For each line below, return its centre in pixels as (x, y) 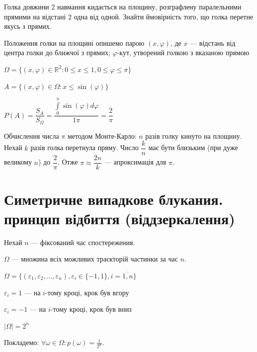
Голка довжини (27, 6)
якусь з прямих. (28, 26)
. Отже (68, 162)
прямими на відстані (35, 16)
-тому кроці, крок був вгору (87, 292)
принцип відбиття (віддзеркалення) (120, 218)
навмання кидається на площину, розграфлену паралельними (149, 6)
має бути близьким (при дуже (193, 147)
